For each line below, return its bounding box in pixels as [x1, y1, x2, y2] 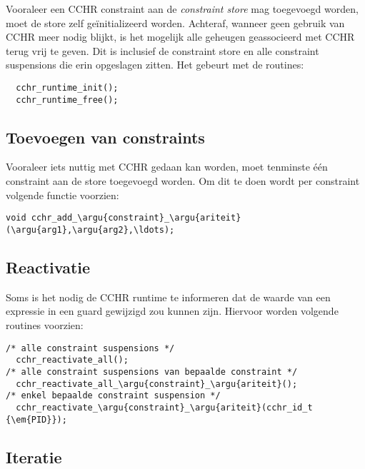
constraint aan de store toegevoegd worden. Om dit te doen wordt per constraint [6, 173, 360, 188]
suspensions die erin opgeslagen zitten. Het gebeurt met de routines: [6, 57, 304, 72]
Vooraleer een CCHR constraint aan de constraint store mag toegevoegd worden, [6, 1, 359, 16]
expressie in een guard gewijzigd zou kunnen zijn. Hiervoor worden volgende [6, 303, 339, 318]
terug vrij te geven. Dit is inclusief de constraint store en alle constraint [6, 43, 319, 58]
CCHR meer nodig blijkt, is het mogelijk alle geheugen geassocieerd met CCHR [6, 29, 355, 44]
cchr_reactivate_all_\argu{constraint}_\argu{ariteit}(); [16, 378, 298, 389]
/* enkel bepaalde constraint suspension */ [6, 390, 221, 401]
